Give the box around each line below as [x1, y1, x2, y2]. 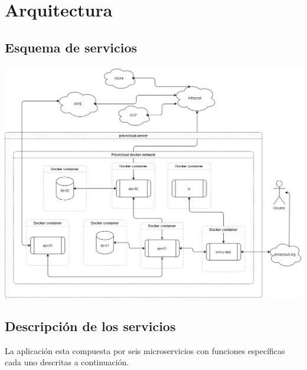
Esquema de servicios [5, 38, 138, 56]
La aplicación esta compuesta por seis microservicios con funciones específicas [5, 344, 285, 356]
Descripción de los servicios [5, 316, 176, 335]
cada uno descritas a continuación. [5, 356, 129, 368]
